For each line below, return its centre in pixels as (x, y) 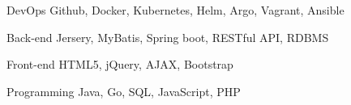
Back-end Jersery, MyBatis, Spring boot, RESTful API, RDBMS (168, 37)
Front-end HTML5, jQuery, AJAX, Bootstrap (120, 64)
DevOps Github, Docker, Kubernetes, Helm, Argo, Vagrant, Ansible (175, 10)
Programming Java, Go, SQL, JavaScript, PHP (124, 91)
